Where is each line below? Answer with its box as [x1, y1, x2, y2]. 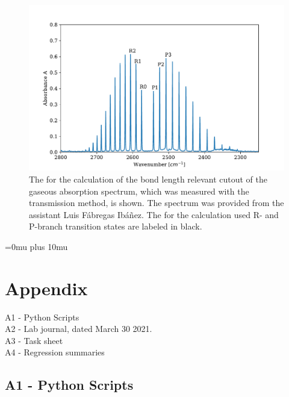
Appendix [5, 275, 88, 300]
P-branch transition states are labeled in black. [29, 220, 202, 233]
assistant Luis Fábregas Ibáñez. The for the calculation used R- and [29, 208, 279, 220]
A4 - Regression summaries [5, 346, 105, 358]
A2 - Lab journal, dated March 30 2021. [5, 322, 152, 335]
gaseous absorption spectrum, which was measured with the [29, 184, 249, 197]
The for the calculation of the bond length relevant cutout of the [29, 172, 267, 185]
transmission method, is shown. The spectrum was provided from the [29, 196, 284, 209]
